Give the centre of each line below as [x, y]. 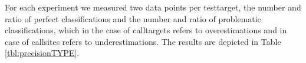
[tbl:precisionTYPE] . [42, 53]
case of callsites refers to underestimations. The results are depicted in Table [143, 41]
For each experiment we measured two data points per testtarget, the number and [153, 7]
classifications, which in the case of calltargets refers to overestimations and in [146, 30]
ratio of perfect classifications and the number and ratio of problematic [133, 18]
